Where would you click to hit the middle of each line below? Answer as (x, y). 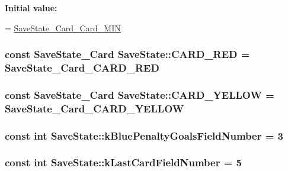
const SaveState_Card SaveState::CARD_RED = (127, 54)
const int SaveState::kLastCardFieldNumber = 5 (124, 162)
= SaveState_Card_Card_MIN (63, 28)
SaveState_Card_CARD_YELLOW (95, 108)
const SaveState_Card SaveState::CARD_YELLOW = (140, 94)
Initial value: (31, 8)
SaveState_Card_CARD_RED (82, 68)
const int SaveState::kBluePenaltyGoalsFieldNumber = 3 (144, 135)
